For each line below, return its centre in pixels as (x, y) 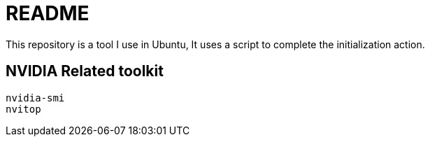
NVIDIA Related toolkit (85, 71)
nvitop (23, 109)
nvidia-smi (35, 98)
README (48, 13)
